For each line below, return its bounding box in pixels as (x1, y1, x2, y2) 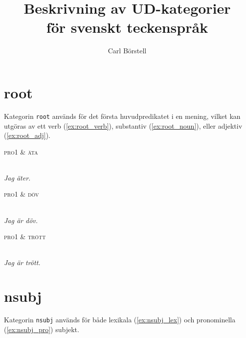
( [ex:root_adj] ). (4, 130, 50, 140)
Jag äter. (4, 172, 31, 182)
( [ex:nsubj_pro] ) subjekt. (4, 324, 79, 334)
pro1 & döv (4, 189, 39, 199)
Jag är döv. (4, 215, 38, 225)
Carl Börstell (108, 45, 147, 56)
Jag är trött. (4, 257, 41, 268)
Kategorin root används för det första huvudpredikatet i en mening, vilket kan (4, 111, 241, 121)
